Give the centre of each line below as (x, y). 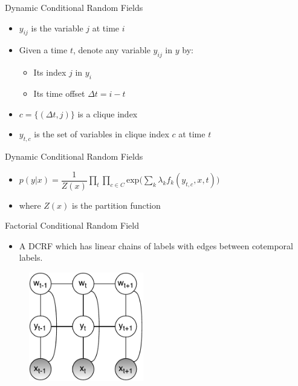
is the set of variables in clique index (102, 134)
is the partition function (116, 205)
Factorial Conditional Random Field (72, 225)
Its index (50, 72)
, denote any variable (112, 50)
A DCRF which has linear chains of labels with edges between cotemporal (156, 245)
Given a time (43, 50)
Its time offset (59, 93)
